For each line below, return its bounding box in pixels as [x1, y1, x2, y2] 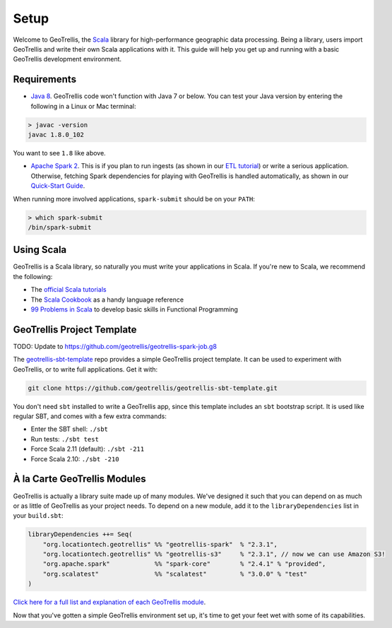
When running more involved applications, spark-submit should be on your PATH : [13, 194, 256, 203]
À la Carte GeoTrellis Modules [13, 473, 146, 485]
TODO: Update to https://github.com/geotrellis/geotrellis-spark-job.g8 [13, 342, 217, 350]
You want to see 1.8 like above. [13, 148, 106, 157]
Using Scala [13, 244, 67, 256]
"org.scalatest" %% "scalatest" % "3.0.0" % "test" [42, 569, 307, 578]
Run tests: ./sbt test [30, 434, 99, 443]
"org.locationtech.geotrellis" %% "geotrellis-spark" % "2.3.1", [42, 540, 278, 548]
